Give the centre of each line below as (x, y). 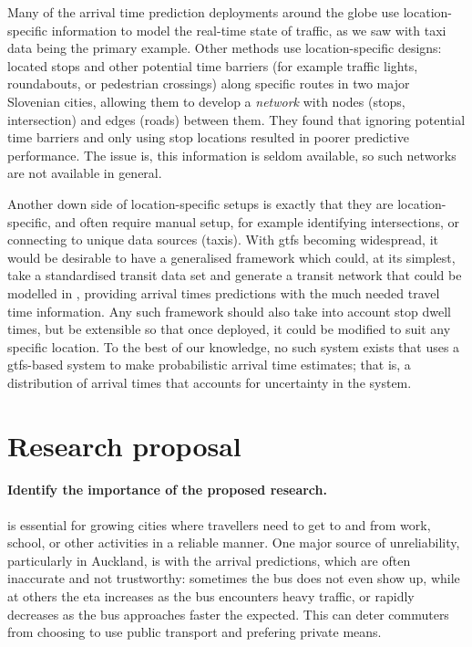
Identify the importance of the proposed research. (167, 490)
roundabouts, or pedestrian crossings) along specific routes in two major (209, 83)
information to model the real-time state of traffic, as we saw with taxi (249, 30)
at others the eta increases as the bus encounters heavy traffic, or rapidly (211, 596)
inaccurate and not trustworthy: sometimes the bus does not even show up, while (234, 578)
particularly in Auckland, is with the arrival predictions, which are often (209, 560)
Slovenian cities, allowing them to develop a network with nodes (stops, (206, 101)
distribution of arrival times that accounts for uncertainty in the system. (210, 382)
